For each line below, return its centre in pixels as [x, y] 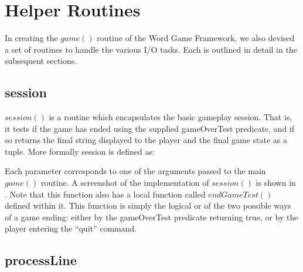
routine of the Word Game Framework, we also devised [196, 38]
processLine [41, 260]
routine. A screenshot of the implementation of [125, 183]
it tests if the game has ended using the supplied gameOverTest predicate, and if [150, 128]
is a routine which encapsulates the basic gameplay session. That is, [171, 117]
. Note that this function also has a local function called [105, 194]
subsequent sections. [41, 61]
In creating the [31, 38]
